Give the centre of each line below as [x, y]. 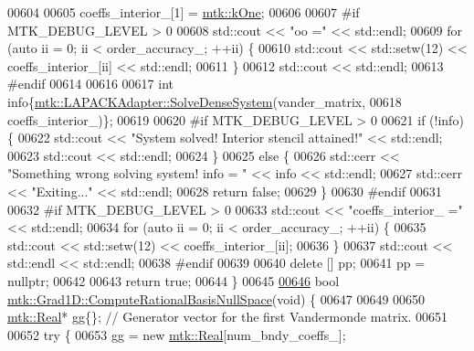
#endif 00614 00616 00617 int [91, 84]
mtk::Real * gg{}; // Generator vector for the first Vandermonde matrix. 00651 [228, 317]
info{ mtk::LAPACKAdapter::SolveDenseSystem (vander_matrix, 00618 [205, 101]
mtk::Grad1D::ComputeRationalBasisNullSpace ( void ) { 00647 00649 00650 [216, 298]
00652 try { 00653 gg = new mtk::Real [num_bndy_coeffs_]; [177, 334]
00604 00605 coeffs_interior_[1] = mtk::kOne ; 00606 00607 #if [184, 12]
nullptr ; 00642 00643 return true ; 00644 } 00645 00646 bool [174, 280]
